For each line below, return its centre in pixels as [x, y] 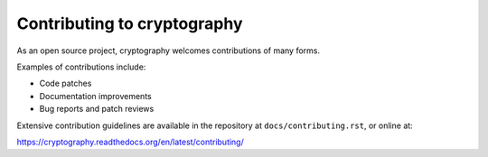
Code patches [66, 83]
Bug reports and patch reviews [97, 109]
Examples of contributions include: [81, 67]
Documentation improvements [96, 96]
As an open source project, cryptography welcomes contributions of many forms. [169, 51]
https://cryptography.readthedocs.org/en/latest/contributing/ [130, 142]
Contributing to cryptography [130, 23]
